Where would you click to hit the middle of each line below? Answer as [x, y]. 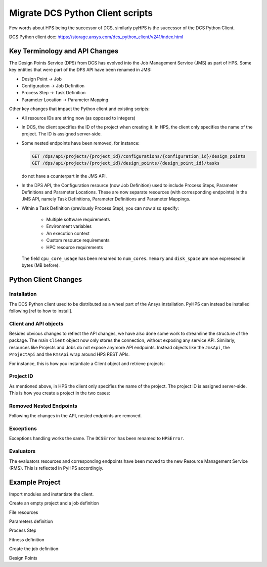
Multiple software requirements [78, 220]
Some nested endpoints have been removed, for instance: [81, 143]
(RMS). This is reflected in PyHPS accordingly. [56, 468]
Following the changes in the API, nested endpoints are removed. [75, 416]
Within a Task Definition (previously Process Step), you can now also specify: [100, 208]
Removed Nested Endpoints [43, 406]
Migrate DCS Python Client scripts [81, 13]
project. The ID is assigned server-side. [62, 134]
